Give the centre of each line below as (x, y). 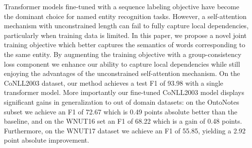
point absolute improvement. (47, 140)
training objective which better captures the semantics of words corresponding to (125, 45)
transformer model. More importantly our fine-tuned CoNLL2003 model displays (124, 92)
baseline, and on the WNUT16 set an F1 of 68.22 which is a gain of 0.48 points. (123, 121)
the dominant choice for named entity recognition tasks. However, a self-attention (125, 16)
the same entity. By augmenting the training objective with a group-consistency (123, 54)
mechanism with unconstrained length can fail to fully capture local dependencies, (126, 26)
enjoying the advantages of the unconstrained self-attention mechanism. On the (122, 73)
